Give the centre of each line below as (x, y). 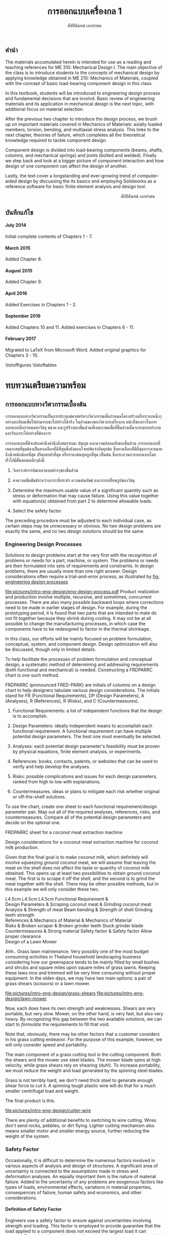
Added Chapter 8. (24, 259)
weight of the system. (28, 1136)
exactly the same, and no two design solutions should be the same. (75, 531)
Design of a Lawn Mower (31, 942)
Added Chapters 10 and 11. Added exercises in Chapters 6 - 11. (70, 327)
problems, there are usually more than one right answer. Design (71, 571)
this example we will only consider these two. (52, 889)
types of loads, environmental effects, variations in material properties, (78, 1187)
